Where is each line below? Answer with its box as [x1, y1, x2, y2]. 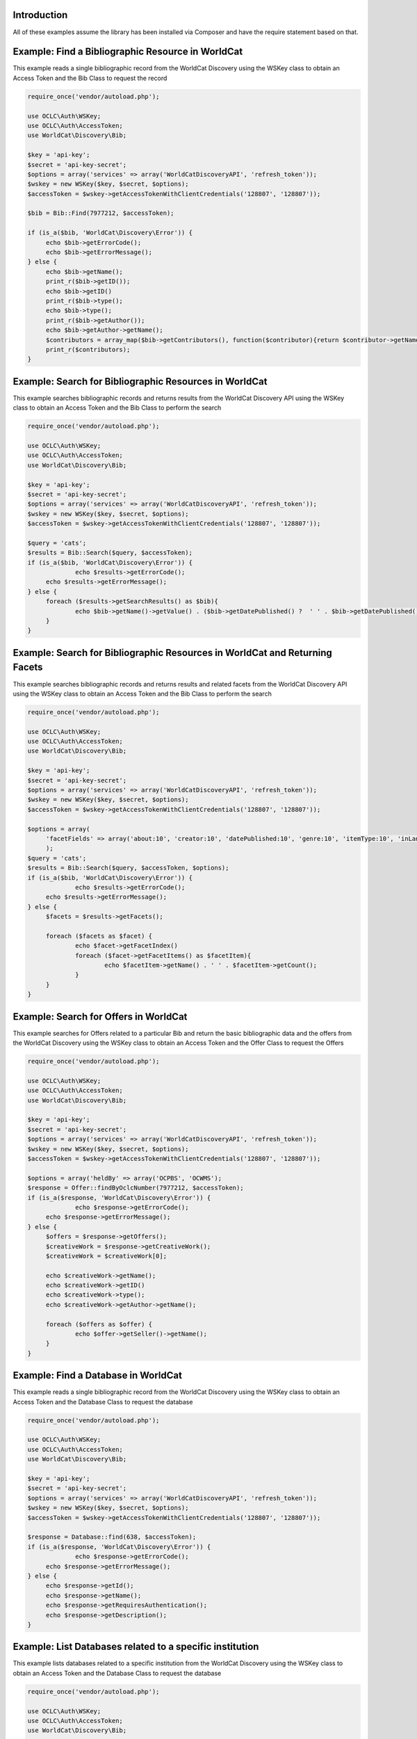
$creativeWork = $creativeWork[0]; [45, 1252, 167, 1260]
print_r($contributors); [45, 345, 131, 353]
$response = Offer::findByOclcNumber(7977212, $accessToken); [27, 1184, 244, 1192]
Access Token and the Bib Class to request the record [13, 74, 167, 82]
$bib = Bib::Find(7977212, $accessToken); [27, 209, 174, 217]
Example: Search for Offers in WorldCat [13, 1011, 188, 1023]
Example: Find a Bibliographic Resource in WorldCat [13, 46, 243, 58]
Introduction [13, 9, 68, 21]
